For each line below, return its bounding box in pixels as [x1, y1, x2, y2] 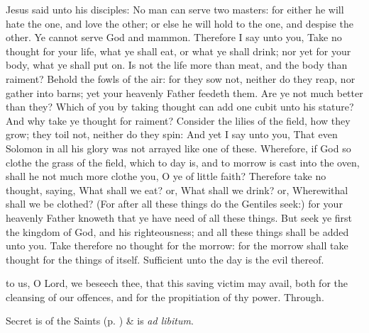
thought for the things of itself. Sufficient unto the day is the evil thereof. [6, 252, 324, 266]
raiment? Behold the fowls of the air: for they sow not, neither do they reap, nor [6, 71, 356, 86]
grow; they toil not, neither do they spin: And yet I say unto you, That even [6, 127, 338, 142]
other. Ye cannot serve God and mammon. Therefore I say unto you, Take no [6, 30, 342, 45]
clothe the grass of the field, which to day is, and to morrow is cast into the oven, [6, 154, 360, 169]
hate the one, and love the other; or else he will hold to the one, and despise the [6, 16, 353, 30]
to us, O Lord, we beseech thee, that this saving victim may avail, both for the [6, 276, 348, 290]
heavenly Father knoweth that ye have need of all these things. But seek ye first [6, 210, 353, 225]
